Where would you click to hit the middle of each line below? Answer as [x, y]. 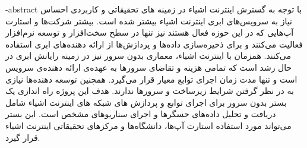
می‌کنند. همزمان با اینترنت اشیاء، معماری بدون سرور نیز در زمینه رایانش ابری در [148, 56]
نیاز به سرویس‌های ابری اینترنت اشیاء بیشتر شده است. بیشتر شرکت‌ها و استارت [149, 21]
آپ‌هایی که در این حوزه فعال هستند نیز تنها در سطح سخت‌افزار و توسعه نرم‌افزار [150, 32]
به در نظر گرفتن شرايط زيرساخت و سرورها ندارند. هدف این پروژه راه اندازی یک [150, 91]
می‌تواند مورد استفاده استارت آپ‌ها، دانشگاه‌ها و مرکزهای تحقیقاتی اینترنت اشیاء [148, 125]
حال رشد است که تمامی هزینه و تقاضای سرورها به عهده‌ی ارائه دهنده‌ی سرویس [149, 67]
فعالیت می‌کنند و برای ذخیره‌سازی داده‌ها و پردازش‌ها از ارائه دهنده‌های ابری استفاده [154, 44]
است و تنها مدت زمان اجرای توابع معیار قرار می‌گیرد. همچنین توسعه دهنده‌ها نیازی [151, 79]
